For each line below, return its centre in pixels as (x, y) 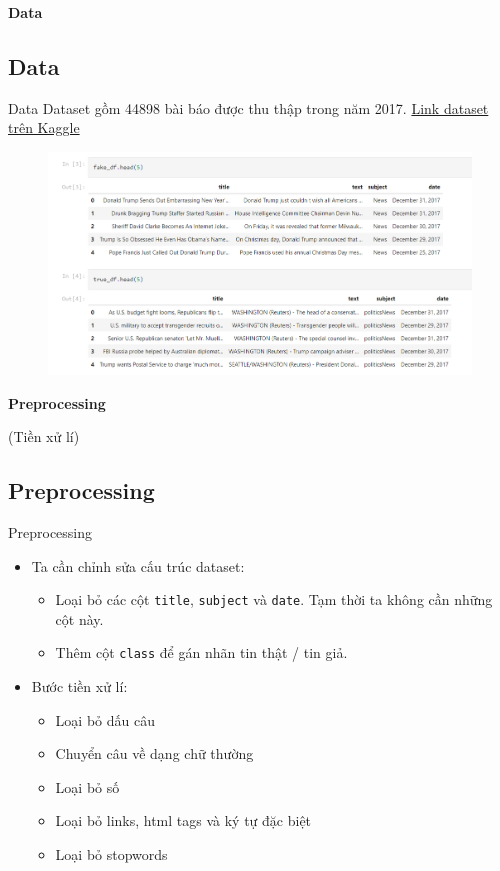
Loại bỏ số (87, 786)
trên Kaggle (44, 127)
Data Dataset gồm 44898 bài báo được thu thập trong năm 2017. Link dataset (248, 107)
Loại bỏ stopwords (111, 854)
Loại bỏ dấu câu (105, 719)
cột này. (79, 618)
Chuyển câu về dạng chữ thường (154, 753)
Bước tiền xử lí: (79, 686)
